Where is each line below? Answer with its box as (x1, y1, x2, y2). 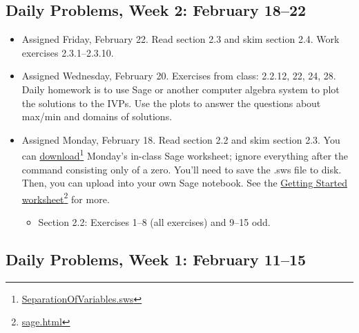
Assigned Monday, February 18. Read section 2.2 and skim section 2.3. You (21, 132, 340, 146)
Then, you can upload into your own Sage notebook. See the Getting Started (21, 175, 347, 190)
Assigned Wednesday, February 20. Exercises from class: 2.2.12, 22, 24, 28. (21, 68, 336, 83)
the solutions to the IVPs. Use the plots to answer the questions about (21, 95, 321, 110)
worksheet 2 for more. (21, 189, 110, 206)
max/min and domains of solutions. (21, 109, 173, 124)
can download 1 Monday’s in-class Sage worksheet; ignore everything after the (21, 146, 349, 163)
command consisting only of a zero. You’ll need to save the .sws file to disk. (21, 162, 342, 176)
